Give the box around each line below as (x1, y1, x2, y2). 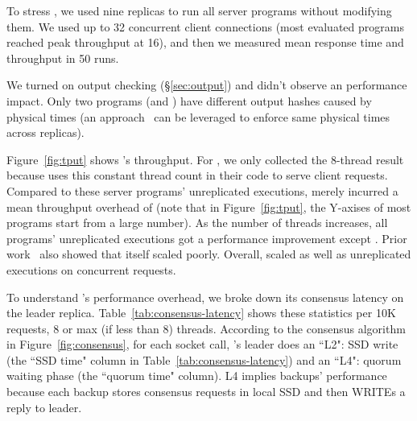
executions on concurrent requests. (6, 261, 176, 278)
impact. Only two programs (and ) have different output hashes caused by (6, 92, 372, 109)
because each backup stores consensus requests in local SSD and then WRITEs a (6, 383, 406, 400)
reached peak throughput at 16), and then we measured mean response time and (6, 34, 404, 51)
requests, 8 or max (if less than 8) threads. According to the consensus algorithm (6, 320, 406, 336)
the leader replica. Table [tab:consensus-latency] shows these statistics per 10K (6, 304, 396, 321)
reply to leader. (6, 398, 82, 415)
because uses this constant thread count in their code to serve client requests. (6, 167, 388, 184)
